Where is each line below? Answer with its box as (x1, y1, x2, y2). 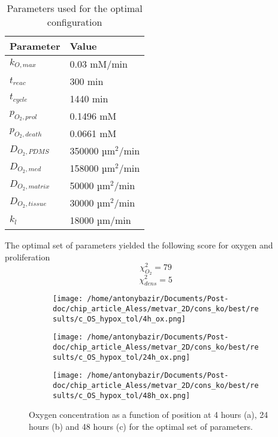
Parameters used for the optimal (7, 1, 143, 15)
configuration (47, 15, 102, 29)
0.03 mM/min (69, 57, 128, 71)
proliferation (5, 250, 50, 263)
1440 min (69, 92, 108, 105)
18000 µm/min (69, 213, 131, 227)
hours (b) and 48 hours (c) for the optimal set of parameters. (29, 420, 253, 432)
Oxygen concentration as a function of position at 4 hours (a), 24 (29, 408, 268, 421)
